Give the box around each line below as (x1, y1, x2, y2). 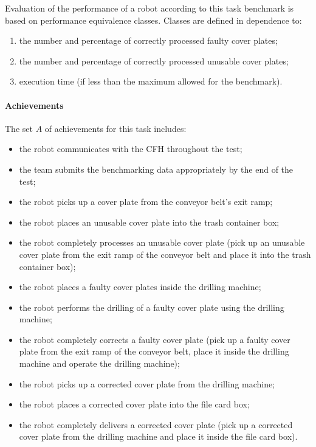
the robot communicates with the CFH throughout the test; (19, 142, 242, 155)
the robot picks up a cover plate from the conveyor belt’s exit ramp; (19, 195, 273, 208)
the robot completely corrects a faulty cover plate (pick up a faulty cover (19, 333, 290, 345)
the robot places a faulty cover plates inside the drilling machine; (19, 280, 261, 293)
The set (5, 122, 33, 134)
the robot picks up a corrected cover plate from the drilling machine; (19, 377, 275, 390)
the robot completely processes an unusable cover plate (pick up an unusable (19, 236, 305, 249)
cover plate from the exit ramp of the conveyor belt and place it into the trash (19, 248, 311, 260)
